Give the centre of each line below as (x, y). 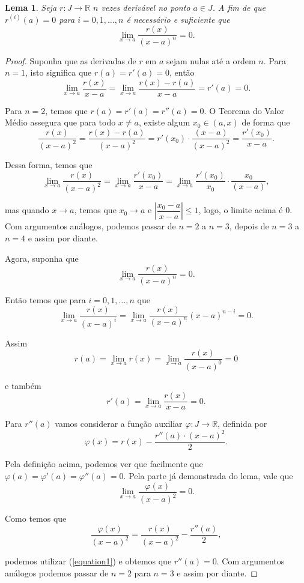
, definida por (242, 424)
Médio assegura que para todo (60, 122)
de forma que (266, 122)
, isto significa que (59, 72)
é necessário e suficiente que (178, 19)
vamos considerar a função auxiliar (119, 424)
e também (23, 385)
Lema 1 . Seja (31, 7)
